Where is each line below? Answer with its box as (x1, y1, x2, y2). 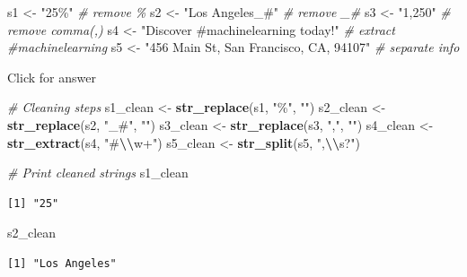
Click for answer (7, 67, 96, 86)
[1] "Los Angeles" (7, 256, 117, 270)
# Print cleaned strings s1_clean (7, 163, 189, 182)
